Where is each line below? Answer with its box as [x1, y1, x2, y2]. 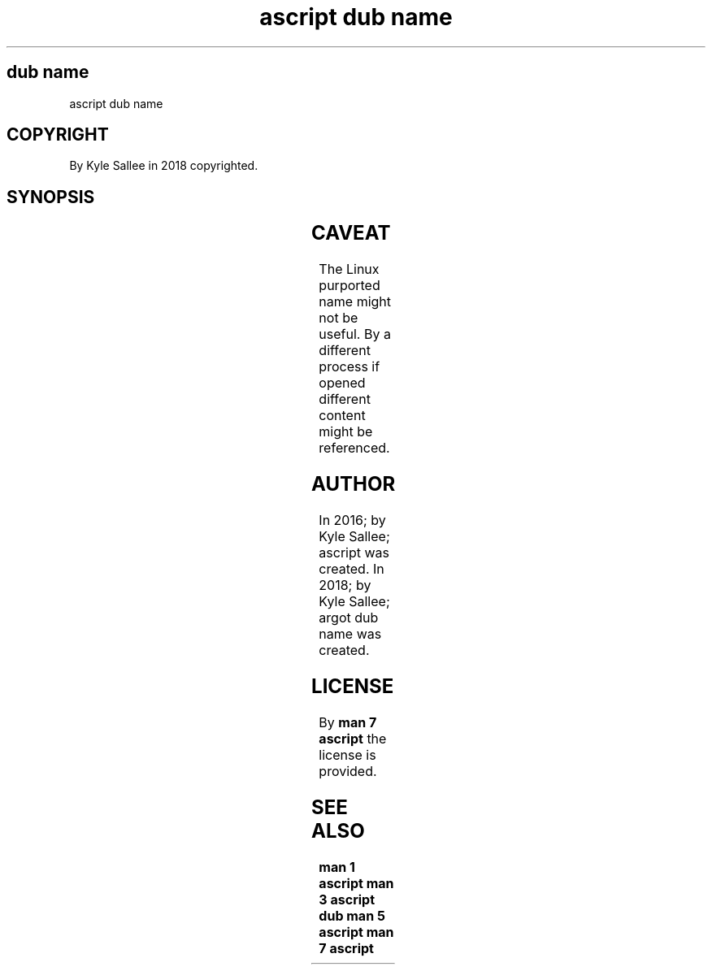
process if [319, 358, 380, 375]
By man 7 [319, 713, 377, 730]
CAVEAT [311, 221, 391, 245]
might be [319, 423, 373, 440]
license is [319, 746, 376, 763]
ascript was [319, 544, 390, 561]
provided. [319, 762, 377, 779]
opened [319, 375, 366, 392]
